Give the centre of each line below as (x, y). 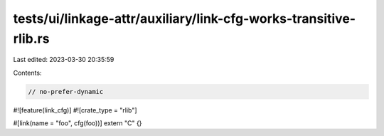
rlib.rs (31, 38)
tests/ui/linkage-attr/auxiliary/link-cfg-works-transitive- (184, 19)
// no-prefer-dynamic (66, 91)
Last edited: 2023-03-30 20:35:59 (64, 60)
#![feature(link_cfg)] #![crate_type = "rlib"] (75, 110)
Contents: (27, 73)
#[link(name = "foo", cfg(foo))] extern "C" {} (78, 123)
